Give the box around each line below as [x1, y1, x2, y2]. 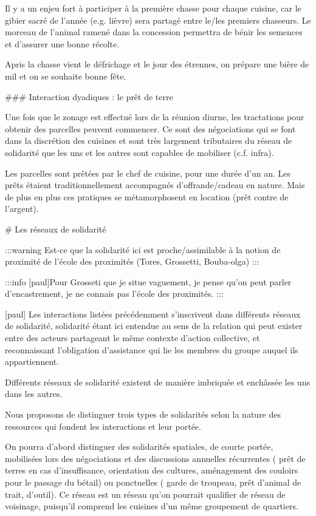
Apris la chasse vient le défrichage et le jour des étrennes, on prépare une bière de [5, 58, 309, 70]
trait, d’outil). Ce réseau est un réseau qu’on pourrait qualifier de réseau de [5, 487, 286, 500]
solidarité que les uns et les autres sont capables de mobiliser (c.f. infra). [5, 146, 274, 158]
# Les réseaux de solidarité [5, 222, 106, 235]
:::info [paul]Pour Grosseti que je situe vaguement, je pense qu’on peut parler [5, 275, 292, 288]
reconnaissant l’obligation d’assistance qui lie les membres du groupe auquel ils [5, 343, 298, 356]
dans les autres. [5, 387, 63, 400]
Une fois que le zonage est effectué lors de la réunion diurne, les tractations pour [5, 110, 304, 123]
